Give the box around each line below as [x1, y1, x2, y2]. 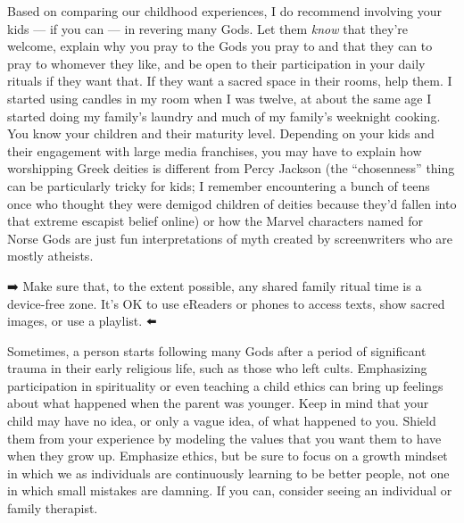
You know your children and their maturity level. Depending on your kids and [7, 124, 435, 143]
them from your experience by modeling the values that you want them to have [7, 428, 442, 447]
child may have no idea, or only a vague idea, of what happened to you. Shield [7, 411, 436, 430]
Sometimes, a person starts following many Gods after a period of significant [7, 341, 427, 360]
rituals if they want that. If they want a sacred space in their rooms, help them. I [7, 71, 452, 90]
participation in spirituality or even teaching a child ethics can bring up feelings [7, 376, 443, 394]
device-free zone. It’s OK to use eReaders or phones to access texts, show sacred [7, 294, 445, 312]
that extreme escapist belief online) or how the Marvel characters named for [7, 212, 423, 230]
